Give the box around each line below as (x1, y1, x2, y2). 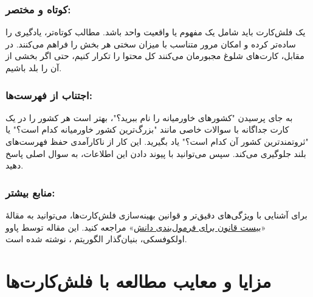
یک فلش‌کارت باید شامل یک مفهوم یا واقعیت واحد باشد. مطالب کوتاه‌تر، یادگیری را (5, 26, 306, 38)
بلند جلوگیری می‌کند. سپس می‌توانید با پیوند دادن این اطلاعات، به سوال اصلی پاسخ (5, 147, 306, 159)
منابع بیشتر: (5, 184, 55, 200)
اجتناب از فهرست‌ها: (5, 87, 92, 102)
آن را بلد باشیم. (5, 61, 62, 74)
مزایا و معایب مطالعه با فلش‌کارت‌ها (5, 268, 272, 293)
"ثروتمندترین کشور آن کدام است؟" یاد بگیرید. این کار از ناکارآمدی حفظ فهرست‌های (5, 135, 309, 147)
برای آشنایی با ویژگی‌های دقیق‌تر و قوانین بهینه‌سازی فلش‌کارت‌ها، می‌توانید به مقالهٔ (5, 209, 308, 221)
